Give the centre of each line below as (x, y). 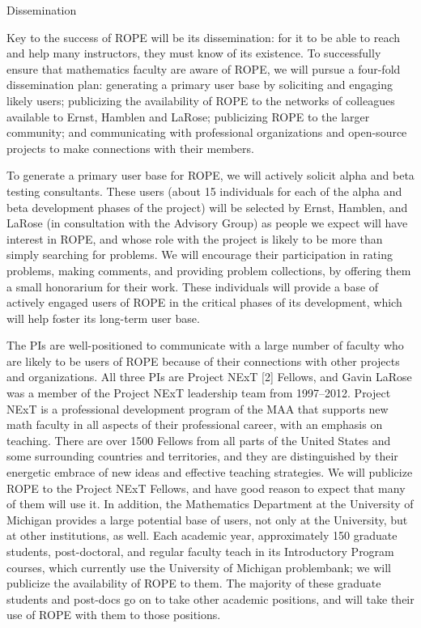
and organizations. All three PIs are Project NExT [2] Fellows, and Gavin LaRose (209, 377)
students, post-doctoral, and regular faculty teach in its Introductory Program (200, 551)
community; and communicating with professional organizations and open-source (207, 132)
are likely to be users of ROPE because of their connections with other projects (203, 361)
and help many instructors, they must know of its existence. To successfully (194, 53)
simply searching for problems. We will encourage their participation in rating (200, 255)
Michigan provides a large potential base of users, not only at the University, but (207, 519)
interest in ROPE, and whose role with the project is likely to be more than (195, 238)
